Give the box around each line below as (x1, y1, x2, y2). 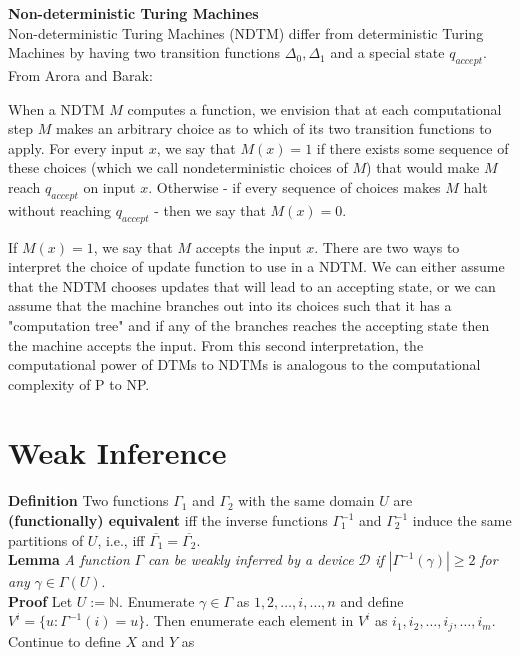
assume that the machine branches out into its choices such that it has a (8, 295, 452, 316)
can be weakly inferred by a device (147, 549, 354, 570)
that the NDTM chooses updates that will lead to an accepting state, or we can (8, 275, 496, 296)
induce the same (412, 510, 512, 531)
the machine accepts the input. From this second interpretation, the (8, 334, 424, 355)
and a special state (330, 42, 445, 63)
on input (83, 176, 136, 197)
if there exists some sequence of (316, 137, 509, 158)
